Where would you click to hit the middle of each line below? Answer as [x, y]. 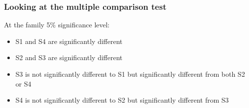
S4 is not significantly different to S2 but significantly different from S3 [122, 100]
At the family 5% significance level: [57, 25]
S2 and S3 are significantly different [69, 57]
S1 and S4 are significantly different [69, 41]
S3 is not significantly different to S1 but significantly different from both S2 [130, 74]
